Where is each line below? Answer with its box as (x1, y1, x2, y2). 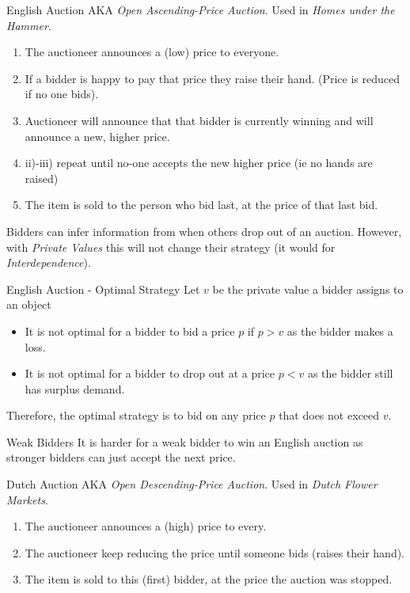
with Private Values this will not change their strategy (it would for (6, 238, 336, 255)
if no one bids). (25, 86, 99, 102)
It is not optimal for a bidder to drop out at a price (25, 365, 275, 382)
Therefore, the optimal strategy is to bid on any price (6, 407, 266, 424)
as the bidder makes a (287, 322, 393, 339)
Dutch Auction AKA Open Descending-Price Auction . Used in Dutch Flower (6, 476, 378, 492)
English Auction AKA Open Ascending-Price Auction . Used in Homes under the (6, 2, 395, 17)
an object (6, 296, 51, 313)
